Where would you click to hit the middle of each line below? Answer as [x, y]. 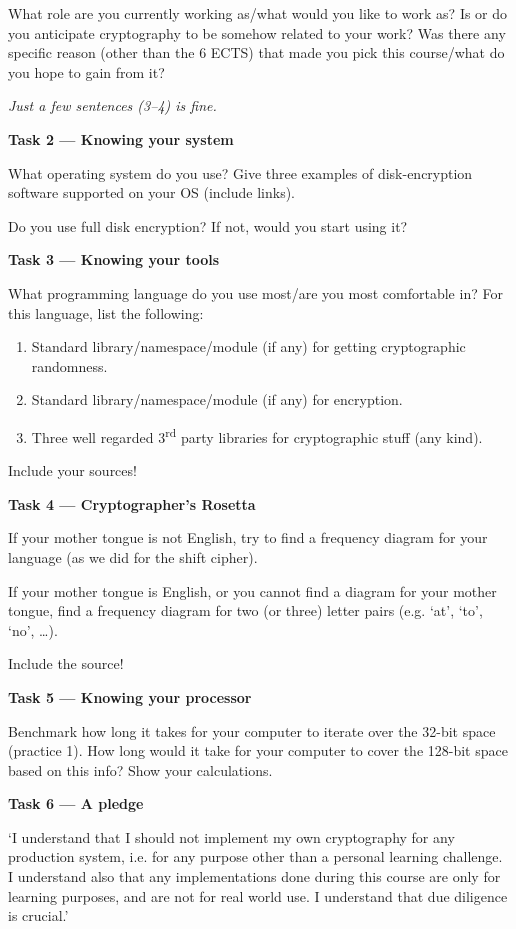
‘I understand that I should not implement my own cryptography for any [231, 836]
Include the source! [66, 663]
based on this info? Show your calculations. [140, 769]
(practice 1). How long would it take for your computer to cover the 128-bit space [258, 750]
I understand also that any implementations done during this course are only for [254, 876]
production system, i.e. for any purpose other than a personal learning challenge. [255, 856]
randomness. [69, 365]
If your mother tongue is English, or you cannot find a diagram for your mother [252, 590]
